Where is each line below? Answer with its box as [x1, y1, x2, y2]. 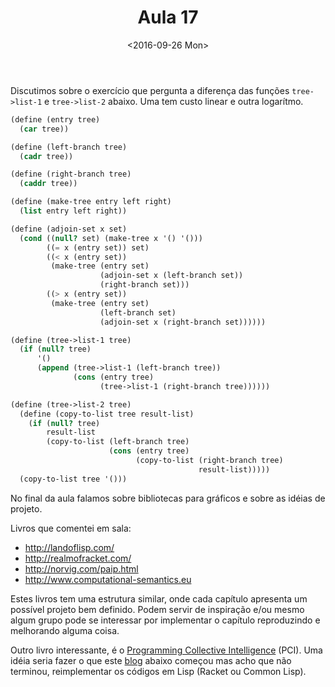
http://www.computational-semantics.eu [24, 573, 192, 585]
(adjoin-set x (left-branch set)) [99, 271, 244, 281]
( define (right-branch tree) [10, 169, 132, 180]
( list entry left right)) [19, 206, 128, 216]
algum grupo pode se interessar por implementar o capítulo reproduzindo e [10, 614, 321, 626]
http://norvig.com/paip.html [24, 562, 139, 575]
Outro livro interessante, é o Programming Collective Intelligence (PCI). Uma [10, 644, 323, 656]
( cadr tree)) [19, 151, 74, 161]
